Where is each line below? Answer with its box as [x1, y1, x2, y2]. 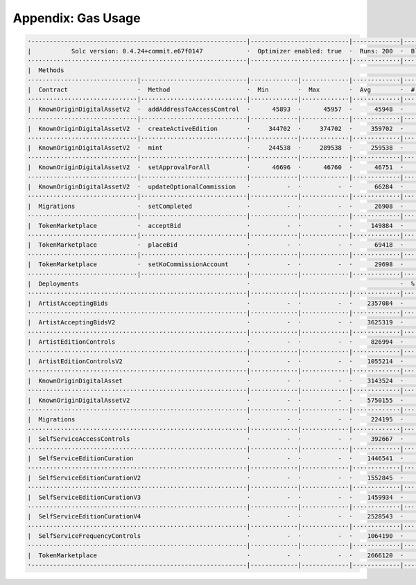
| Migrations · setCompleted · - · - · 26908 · [27, 202, 404, 210]
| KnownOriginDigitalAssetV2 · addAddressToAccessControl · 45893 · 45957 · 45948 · [27, 105, 404, 113]
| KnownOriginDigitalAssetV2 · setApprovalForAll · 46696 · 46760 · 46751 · [27, 164, 404, 171]
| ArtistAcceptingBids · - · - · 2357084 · [27, 299, 404, 307]
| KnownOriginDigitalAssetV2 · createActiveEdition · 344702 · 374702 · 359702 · [27, 125, 404, 132]
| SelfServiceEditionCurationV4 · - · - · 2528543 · [27, 513, 404, 521]
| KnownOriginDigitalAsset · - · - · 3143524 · [27, 376, 404, 385]
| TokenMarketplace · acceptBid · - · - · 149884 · [27, 222, 404, 229]
